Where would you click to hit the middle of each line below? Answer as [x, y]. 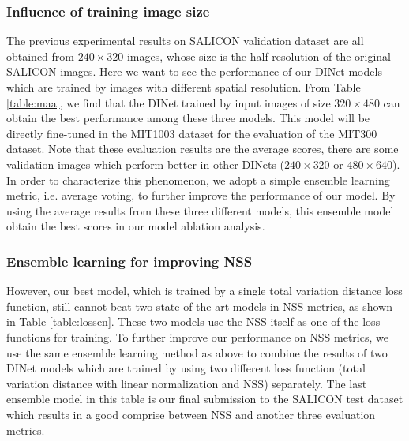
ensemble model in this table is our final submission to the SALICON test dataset [205, 399]
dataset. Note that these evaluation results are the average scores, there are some [203, 149]
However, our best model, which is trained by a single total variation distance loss [204, 291]
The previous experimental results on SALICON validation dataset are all [185, 41]
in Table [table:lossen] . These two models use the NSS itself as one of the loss [193, 321]
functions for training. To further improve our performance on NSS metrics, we [197, 336]
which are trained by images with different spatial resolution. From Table [184, 87]
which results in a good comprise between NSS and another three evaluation [191, 414]
